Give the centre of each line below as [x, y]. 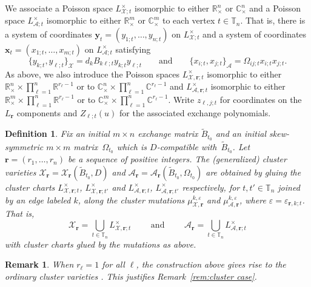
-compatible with [187, 146]
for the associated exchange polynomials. [195, 112]
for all [113, 264]
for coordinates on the [261, 99]
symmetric [24, 146]
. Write [181, 99]
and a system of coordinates [255, 34]
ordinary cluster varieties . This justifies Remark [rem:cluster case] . [131, 276]
